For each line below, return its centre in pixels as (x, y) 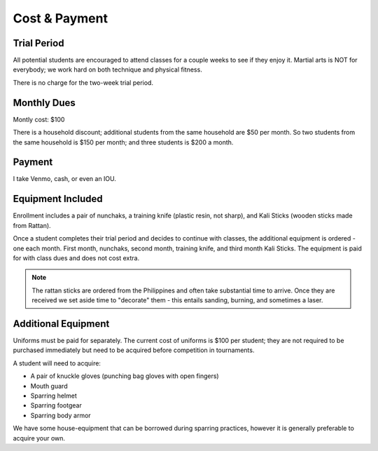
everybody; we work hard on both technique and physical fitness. (107, 69)
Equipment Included (58, 199)
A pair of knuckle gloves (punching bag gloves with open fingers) (125, 376)
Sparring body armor (61, 415)
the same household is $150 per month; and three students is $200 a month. (123, 142)
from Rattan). (32, 225)
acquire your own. (39, 438)
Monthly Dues (44, 103)
